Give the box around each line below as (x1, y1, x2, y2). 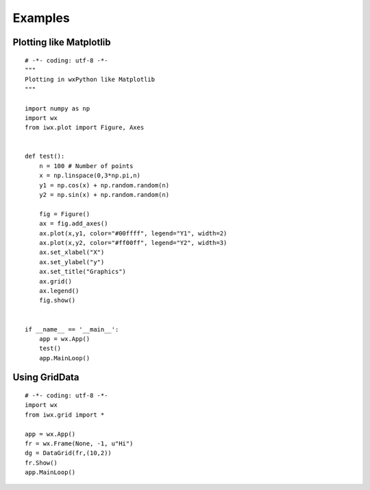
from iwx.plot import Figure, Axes (25, 124, 145, 132)
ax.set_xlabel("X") (38, 248, 105, 257)
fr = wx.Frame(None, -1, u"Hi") (25, 440, 134, 447)
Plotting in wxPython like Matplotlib (25, 75, 156, 84)
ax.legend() (38, 287, 79, 294)
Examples (12, 10, 70, 25)
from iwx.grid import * (25, 410, 105, 419)
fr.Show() (25, 458, 58, 467)
